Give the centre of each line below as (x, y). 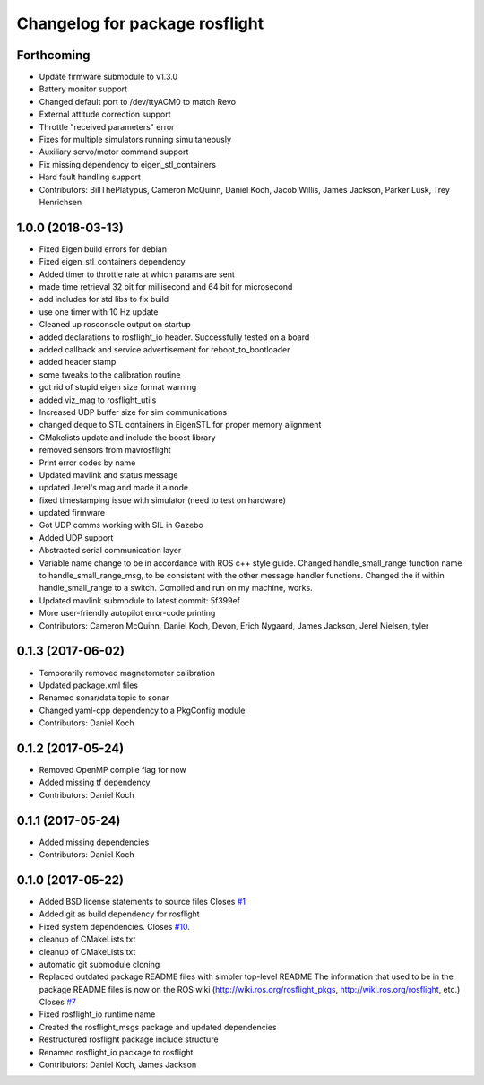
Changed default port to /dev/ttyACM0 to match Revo (138, 101)
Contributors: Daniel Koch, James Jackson (118, 1065)
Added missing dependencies (94, 842)
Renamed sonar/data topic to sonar (104, 698)
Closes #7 (57, 1002)
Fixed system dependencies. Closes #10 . (114, 926)
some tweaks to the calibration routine (110, 374)
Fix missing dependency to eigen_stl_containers (128, 164)
